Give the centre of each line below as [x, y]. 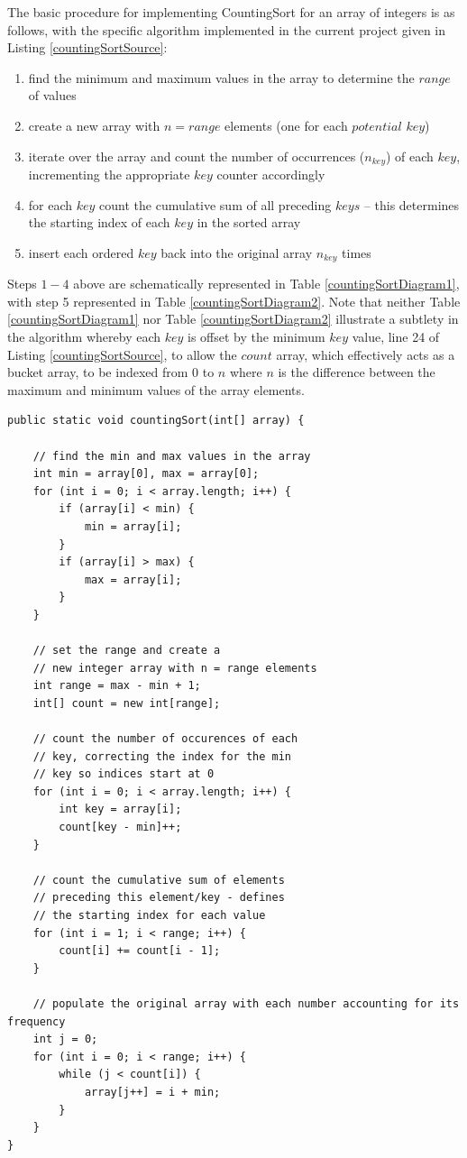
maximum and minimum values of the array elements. [156, 389]
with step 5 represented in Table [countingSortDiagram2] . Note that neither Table [234, 301]
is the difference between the [357, 372]
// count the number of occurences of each [165, 739]
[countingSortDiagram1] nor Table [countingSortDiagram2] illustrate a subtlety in [233, 319]
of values [52, 95]
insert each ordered [81, 252]
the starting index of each [99, 222]
